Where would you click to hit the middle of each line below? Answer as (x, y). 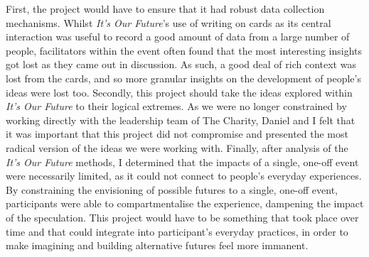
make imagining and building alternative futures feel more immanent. (157, 245)
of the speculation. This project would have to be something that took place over (182, 217)
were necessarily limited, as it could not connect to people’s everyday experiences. (184, 176)
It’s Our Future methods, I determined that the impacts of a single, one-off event (182, 162)
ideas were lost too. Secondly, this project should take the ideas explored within (179, 92)
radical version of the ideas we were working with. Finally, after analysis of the (177, 147)
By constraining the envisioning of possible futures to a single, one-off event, (172, 189)
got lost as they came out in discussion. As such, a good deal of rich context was (181, 64)
